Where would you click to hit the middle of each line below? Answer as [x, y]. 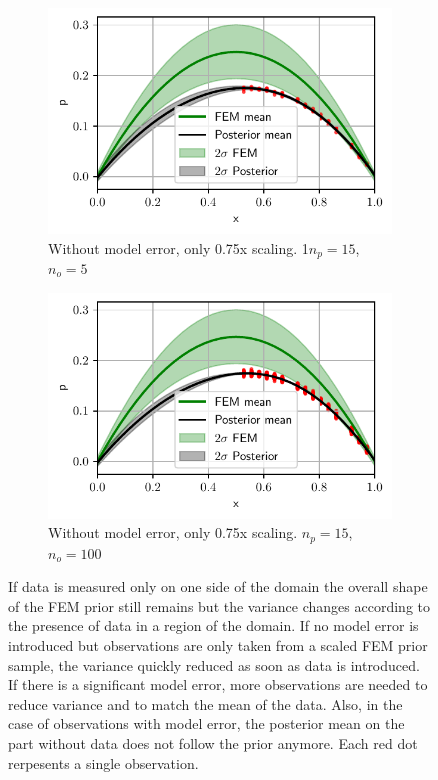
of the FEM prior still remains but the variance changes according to [219, 605]
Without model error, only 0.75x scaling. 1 [178, 247]
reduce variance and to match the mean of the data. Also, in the [205, 703]
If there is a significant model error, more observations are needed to [218, 684]
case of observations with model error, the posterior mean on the [206, 723]
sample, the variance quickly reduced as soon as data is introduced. [214, 664]
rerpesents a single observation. [103, 762]
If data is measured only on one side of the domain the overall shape [218, 586]
